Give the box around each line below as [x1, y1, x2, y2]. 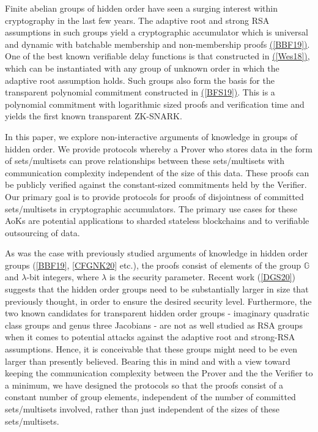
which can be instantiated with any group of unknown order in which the [5, 61, 279, 74]
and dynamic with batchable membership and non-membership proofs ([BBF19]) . [5, 37, 310, 50]
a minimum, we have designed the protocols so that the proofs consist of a [5, 378, 284, 391]
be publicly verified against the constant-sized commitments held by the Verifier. [5, 178, 307, 191]
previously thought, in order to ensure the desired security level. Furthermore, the [5, 294, 312, 307]
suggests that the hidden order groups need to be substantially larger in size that [5, 283, 309, 296]
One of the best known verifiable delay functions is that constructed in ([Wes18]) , [5, 50, 310, 62]
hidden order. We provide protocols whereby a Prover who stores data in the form [5, 142, 312, 155]
